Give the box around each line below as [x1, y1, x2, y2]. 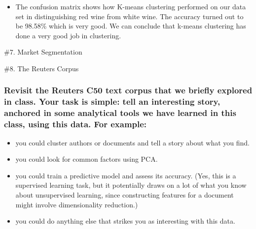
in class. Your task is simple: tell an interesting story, [4, 95, 220, 108]
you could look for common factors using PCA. [15, 154, 158, 164]
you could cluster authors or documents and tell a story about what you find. [15, 137, 250, 147]
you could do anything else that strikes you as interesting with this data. [15, 216, 235, 226]
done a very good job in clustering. [15, 30, 121, 40]
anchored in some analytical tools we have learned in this [4, 107, 236, 119]
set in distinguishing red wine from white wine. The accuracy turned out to [15, 11, 244, 21]
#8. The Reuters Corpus [4, 63, 79, 73]
